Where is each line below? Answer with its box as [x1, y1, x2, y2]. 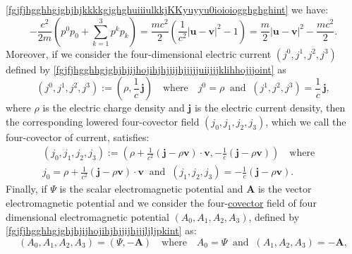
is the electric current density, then [194, 100, 346, 115]
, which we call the [265, 114, 346, 128]
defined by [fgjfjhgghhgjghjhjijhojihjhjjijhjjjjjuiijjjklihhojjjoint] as [6, 61, 286, 76]
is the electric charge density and [42, 100, 185, 115]
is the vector [257, 181, 312, 196]
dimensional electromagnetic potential [6, 209, 169, 224]
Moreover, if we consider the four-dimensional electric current [6, 46, 272, 61]
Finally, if [6, 181, 47, 196]
